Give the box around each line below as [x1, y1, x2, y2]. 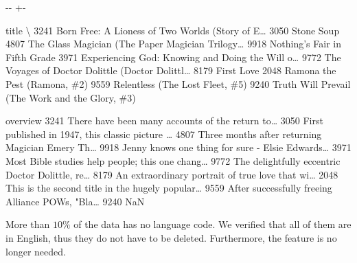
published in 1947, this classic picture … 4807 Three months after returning [5, 126, 322, 141]
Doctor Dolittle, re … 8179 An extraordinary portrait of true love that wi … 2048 [5, 167, 338, 181]
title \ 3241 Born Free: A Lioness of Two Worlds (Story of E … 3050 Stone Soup [5, 23, 340, 37]
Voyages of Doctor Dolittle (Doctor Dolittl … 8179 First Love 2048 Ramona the [5, 63, 336, 78]
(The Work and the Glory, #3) [5, 90, 136, 104]
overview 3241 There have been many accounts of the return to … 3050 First [5, 113, 323, 128]
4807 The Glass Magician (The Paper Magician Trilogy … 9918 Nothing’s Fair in [5, 36, 341, 51]
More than [5, 217, 50, 231]
